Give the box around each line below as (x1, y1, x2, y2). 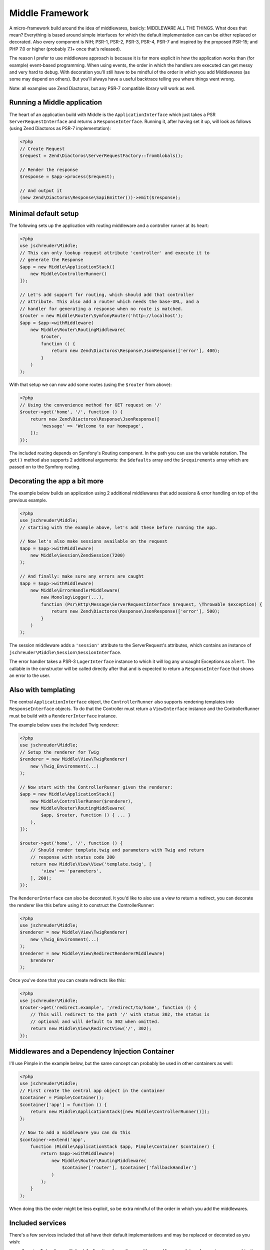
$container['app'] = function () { (19, 1101, 107, 1107)
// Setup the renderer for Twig (19, 749, 99, 755)
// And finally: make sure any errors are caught (19, 573, 144, 579)
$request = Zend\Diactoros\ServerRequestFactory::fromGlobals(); (19, 153, 183, 158)
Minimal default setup (9, 209, 79, 217)
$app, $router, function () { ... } (40, 812, 131, 818)
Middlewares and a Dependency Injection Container (9, 1047, 174, 1055)
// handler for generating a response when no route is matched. (19, 305, 183, 311)
